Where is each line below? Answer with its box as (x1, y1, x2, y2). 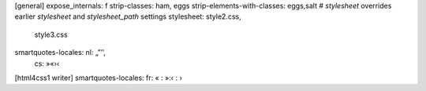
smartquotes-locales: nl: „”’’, (14, 48, 106, 57)
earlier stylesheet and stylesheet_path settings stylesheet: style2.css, (14, 12, 241, 21)
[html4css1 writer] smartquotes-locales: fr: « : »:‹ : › (14, 73, 183, 82)
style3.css (34, 30, 68, 39)
